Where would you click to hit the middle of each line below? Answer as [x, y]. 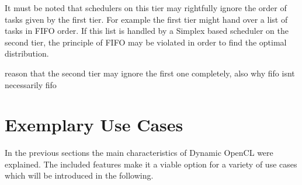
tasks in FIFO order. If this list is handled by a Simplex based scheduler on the [147, 31]
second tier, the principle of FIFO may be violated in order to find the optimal [146, 42]
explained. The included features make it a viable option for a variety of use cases [151, 164]
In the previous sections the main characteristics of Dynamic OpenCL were [139, 153]
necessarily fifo [31, 84]
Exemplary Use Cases [94, 125]
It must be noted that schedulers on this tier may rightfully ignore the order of [146, 8]
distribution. [27, 53]
